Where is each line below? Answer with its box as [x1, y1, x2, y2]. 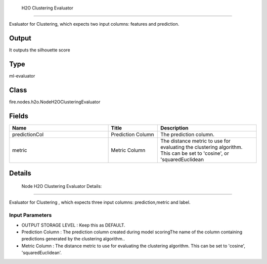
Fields [9, 112, 29, 120]
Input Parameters [9, 212, 52, 219]
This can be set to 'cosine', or [160, 150, 229, 157]
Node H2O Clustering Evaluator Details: [21, 183, 102, 189]
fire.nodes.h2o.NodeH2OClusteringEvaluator [9, 99, 101, 105]
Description [160, 125, 189, 132]
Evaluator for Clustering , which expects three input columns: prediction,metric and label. [9, 199, 191, 205]
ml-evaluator [9, 73, 36, 79]
